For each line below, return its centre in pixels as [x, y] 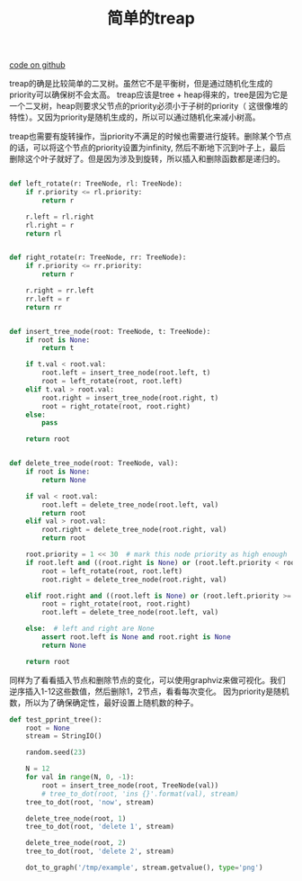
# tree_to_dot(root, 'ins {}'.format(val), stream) [141, 794]
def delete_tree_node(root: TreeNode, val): [94, 463]
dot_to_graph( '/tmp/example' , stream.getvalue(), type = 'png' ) [144, 868]
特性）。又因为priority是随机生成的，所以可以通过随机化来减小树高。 [135, 117]
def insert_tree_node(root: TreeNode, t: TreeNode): [110, 331]
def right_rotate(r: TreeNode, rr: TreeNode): [98, 257]
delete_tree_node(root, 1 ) [76, 818]
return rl [44, 234]
